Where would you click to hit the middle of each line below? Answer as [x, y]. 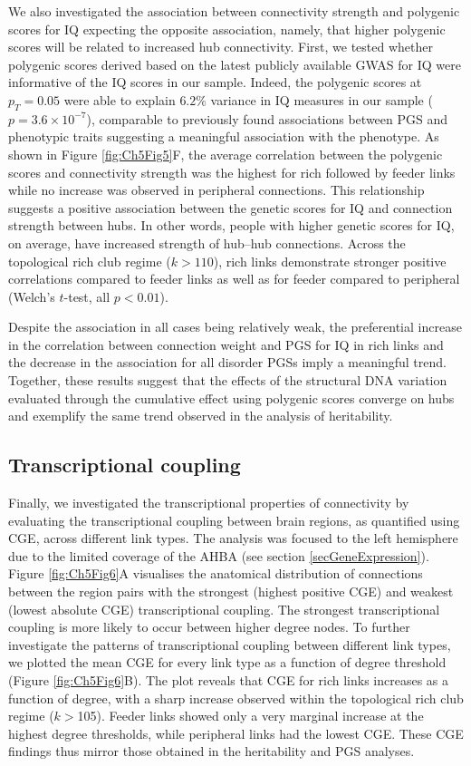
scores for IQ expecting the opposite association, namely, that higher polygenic [227, 29]
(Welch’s [32, 296]
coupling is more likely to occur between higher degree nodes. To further [209, 627]
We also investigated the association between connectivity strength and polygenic [234, 11]
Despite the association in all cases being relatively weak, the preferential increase [235, 327]
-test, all [87, 296]
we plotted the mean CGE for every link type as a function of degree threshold [227, 662]
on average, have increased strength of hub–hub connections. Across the [207, 242]
